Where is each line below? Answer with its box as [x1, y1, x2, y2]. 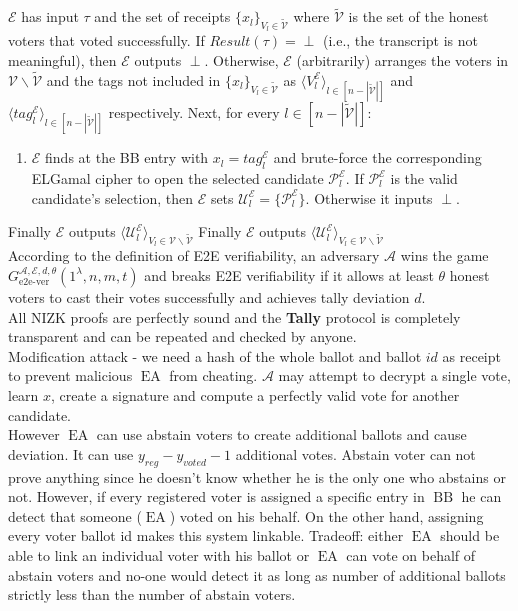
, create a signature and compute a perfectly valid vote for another [51, 384, 460, 405]
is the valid [390, 168, 458, 188]
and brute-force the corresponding [273, 147, 482, 168]
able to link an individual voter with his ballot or [8, 544, 310, 565]
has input [21, 6, 79, 27]
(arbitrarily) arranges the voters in [296, 50, 509, 71]
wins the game [400, 245, 489, 266]
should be [440, 525, 500, 546]
